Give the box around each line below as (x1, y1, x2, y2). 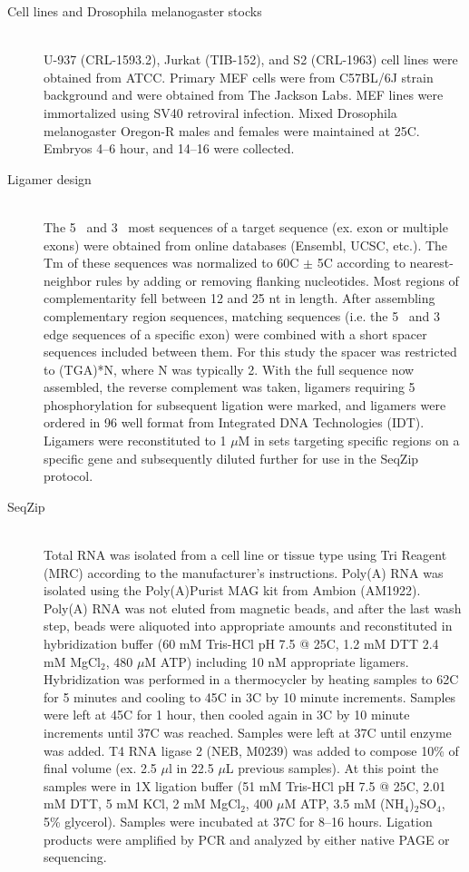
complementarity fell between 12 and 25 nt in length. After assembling (44, 289, 435, 308)
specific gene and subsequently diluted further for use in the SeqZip (44, 448, 419, 467)
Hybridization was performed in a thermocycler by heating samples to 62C (44, 670, 459, 689)
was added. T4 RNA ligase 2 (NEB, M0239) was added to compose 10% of (44, 740, 459, 759)
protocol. (44, 466, 93, 485)
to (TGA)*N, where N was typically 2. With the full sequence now (44, 359, 415, 378)
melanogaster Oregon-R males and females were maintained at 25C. (44, 121, 420, 140)
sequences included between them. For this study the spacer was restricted (44, 342, 457, 361)
